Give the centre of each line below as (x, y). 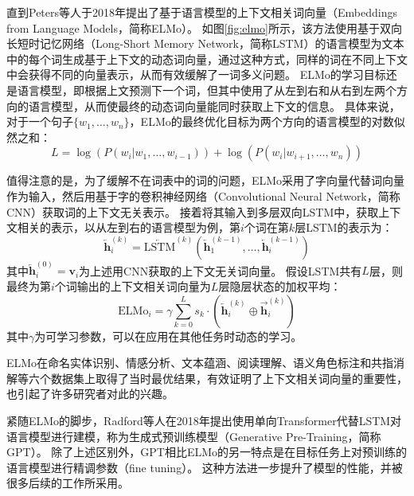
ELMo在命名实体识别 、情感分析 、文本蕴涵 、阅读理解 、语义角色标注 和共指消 (206, 363)
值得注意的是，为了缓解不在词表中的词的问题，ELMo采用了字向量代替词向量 (206, 180)
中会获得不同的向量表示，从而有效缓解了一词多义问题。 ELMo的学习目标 (196, 74)
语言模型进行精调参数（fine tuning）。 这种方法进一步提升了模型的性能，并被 (205, 467)
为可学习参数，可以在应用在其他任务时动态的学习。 (168, 336)
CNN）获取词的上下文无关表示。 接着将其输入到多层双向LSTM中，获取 (193, 211)
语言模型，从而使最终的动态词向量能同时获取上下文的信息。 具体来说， (214, 105)
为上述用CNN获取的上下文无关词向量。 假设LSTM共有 (221, 270)
